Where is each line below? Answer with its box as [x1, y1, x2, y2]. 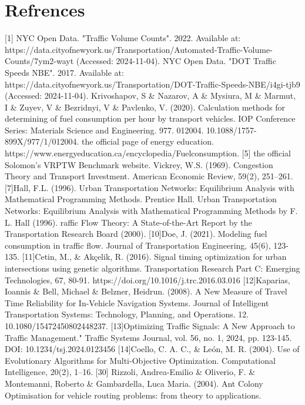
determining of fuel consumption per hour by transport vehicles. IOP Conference [5, 112, 296, 125]
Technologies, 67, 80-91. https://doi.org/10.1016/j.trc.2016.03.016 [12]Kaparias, [5, 273, 290, 286]
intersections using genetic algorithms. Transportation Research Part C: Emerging [5, 262, 300, 274]
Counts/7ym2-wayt [5, 55, 74, 67]
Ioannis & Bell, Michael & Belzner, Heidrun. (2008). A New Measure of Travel [5, 285, 287, 297]
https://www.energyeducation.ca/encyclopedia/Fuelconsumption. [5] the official [5, 147, 291, 159]
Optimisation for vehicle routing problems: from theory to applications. [5, 389, 262, 401]
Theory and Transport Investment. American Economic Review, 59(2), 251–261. [5, 170, 293, 182]
